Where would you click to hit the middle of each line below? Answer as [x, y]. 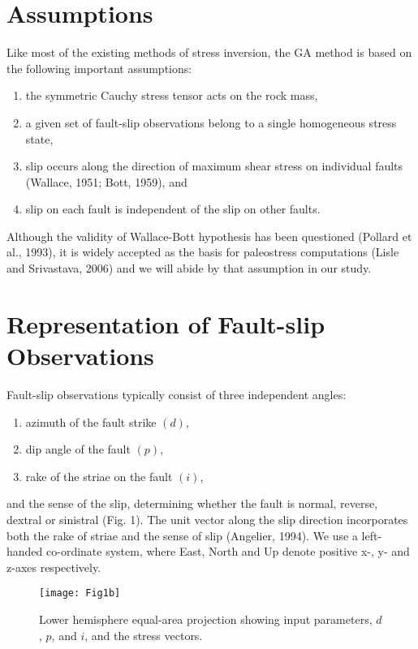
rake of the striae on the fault [99, 476]
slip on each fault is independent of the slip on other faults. [173, 209]
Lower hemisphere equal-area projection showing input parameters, [206, 619]
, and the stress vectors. [144, 635]
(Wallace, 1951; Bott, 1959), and [106, 181]
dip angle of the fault [78, 449]
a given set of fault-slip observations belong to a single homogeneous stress [211, 122]
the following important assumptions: [99, 68]
